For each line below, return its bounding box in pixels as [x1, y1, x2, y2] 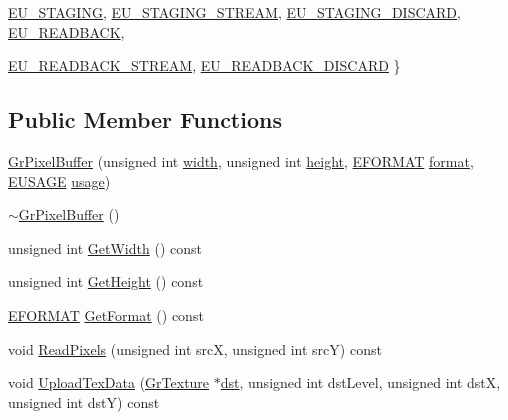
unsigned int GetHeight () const [8, 271, 204, 292]
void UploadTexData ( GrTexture [8, 372, 210, 393]
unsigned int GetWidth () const [8, 237, 202, 258]
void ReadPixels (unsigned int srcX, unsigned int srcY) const [8, 338, 382, 359]
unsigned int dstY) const [8, 391, 160, 412]
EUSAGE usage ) [8, 170, 111, 191]
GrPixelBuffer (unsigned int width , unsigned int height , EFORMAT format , [8, 150, 474, 171]
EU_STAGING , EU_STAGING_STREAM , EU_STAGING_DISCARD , [8, 2, 461, 22]
